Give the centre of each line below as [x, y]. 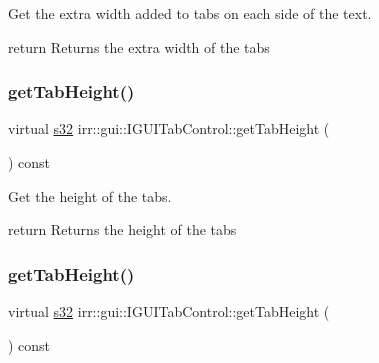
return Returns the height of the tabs [122, 229]
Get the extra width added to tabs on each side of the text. [190, 13]
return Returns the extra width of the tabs [139, 46]
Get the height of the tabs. [90, 195]
